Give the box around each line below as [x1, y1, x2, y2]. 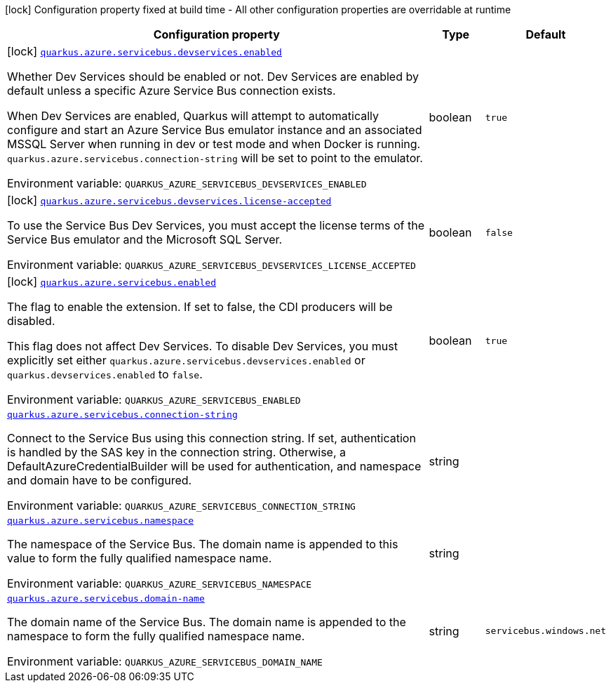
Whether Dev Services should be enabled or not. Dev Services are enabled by [7, 70, 419, 84]
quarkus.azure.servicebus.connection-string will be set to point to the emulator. [7, 151, 423, 165]
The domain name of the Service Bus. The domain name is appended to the [7, 615, 406, 629]
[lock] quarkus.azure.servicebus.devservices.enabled [7, 44, 282, 58]
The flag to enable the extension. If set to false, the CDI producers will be [7, 300, 393, 314]
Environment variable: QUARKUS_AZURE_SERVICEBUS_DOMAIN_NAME [7, 654, 323, 668]
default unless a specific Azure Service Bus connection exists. [7, 84, 336, 98]
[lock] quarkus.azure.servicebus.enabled [7, 274, 217, 289]
